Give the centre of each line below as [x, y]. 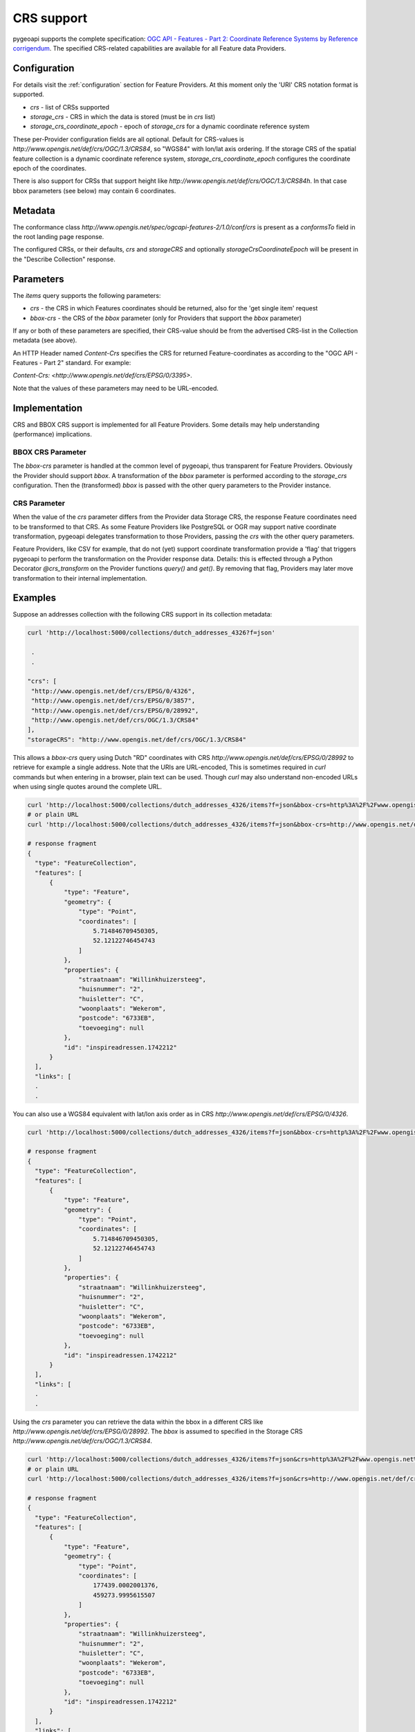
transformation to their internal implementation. [80, 578]
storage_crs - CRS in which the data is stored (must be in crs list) [123, 117]
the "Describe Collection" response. [64, 259]
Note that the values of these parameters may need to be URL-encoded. [116, 388]
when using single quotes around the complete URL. [87, 786]
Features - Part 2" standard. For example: [72, 363]
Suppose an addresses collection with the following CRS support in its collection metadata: [142, 615]
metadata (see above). [45, 340]
